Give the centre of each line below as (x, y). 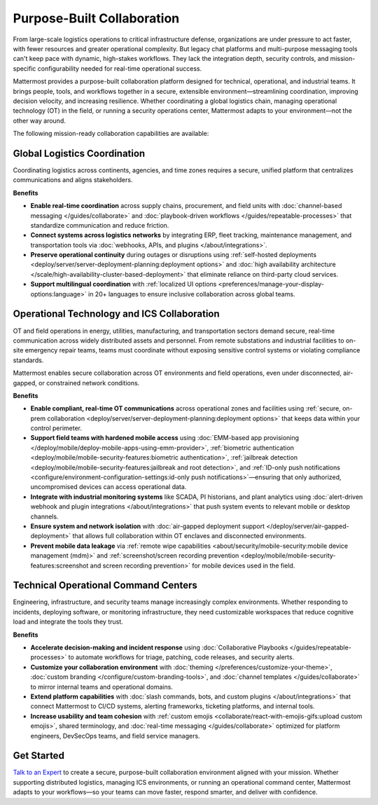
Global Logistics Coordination (79, 153)
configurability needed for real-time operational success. (120, 68)
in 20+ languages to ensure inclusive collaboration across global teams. (191, 294)
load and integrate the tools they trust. (68, 622)
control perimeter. (56, 428)
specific (24, 68)
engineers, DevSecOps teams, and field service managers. (115, 736)
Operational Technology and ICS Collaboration (116, 314)
